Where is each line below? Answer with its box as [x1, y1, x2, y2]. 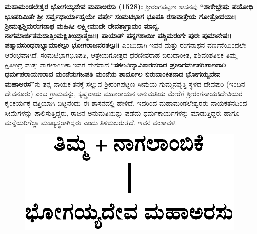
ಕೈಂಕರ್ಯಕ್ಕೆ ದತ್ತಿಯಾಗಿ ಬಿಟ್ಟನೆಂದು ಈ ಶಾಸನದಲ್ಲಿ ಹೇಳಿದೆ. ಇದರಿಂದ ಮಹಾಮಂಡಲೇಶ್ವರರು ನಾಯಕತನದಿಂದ [5, 98, 247, 108]
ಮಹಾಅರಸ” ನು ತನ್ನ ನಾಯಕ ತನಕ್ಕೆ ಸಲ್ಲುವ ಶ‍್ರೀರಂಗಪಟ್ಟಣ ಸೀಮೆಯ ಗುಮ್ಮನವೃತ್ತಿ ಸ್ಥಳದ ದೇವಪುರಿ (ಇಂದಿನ [5, 78, 245, 89]
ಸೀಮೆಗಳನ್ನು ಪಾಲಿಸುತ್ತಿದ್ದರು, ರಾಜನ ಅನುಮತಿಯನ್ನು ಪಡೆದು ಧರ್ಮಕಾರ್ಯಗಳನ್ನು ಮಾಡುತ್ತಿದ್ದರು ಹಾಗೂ [5, 107, 240, 118]
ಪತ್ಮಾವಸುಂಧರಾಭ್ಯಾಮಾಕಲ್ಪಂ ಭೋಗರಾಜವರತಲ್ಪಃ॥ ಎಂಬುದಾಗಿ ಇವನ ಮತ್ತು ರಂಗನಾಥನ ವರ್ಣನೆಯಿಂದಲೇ [5, 40, 246, 50]
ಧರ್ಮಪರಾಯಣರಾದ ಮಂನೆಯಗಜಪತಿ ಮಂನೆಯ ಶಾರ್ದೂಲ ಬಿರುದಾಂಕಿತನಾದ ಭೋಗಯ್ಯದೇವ [5, 69, 220, 79]
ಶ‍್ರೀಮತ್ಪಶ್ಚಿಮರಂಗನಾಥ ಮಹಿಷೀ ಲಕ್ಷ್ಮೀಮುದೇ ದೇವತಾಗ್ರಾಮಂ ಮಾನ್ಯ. [5, 21, 160, 31]
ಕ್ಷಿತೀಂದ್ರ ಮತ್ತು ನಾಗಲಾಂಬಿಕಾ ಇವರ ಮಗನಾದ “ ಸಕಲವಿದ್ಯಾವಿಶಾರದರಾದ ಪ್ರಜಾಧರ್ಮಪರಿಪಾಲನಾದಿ [5, 59, 226, 69]
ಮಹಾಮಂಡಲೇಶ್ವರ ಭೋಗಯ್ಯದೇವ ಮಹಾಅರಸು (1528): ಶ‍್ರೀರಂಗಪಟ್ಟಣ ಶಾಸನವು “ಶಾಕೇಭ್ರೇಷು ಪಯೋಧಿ [5, 1, 253, 11]
